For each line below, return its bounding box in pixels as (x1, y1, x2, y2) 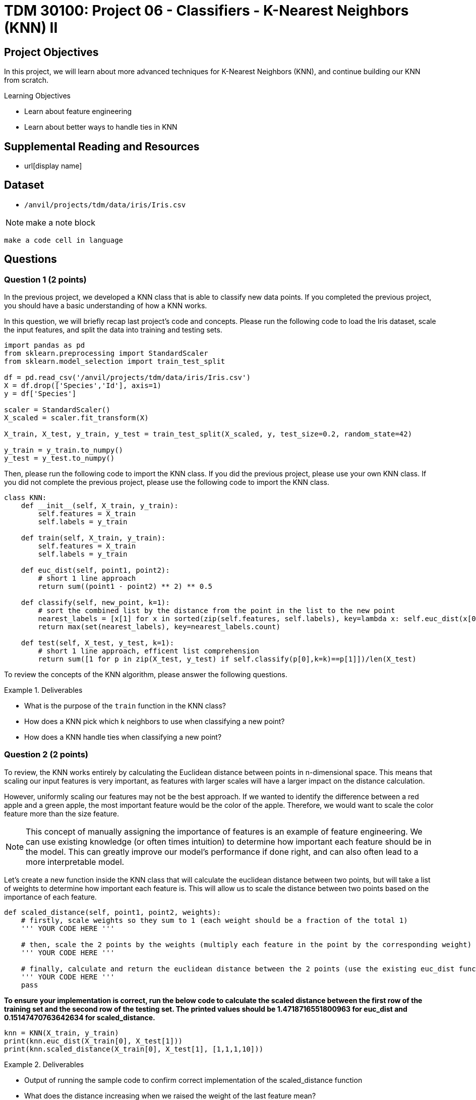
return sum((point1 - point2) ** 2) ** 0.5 (38, 582, 213, 591)
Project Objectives (4, 45, 99, 59)
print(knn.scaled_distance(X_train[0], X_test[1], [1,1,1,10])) (4, 1044, 264, 1053)
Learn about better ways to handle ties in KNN (24, 123, 177, 132)
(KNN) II (4, 19, 58, 36)
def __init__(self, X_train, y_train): (21, 502, 178, 510)
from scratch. (4, 76, 49, 85)
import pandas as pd (4, 341, 85, 350)
